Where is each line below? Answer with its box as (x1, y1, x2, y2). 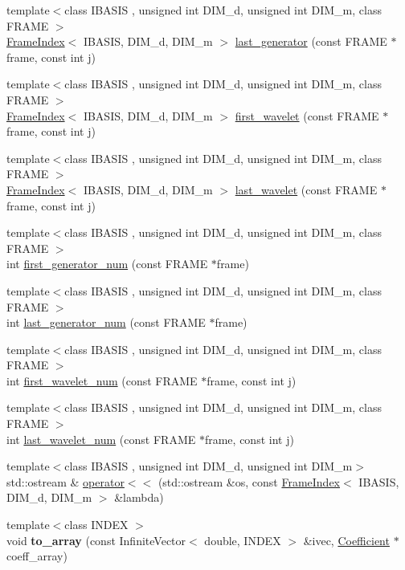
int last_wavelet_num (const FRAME (6, 430, 196, 447)
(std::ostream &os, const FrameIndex (157, 473, 341, 490)
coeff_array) (6, 548, 67, 564)
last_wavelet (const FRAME (235, 181, 378, 197)
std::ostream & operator (6, 473, 125, 490)
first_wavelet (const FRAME (235, 107, 379, 124)
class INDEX (64, 516, 129, 533)
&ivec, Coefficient (303, 531, 390, 548)
